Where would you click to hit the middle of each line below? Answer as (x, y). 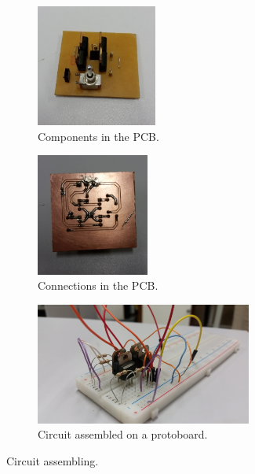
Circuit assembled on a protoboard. (123, 434)
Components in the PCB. (98, 136)
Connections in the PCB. (98, 285)
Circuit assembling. (53, 461)
